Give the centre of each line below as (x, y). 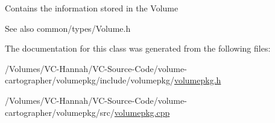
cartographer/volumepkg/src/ (60, 112)
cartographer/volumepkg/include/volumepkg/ (90, 80)
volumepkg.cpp (142, 112)
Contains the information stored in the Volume (92, 8)
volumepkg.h (198, 80)
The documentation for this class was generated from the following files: (138, 48)
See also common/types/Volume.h (68, 28)
